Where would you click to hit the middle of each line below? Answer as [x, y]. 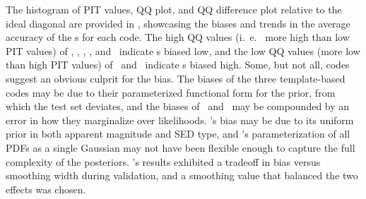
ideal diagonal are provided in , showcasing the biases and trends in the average [178, 23]
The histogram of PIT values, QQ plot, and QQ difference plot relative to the [174, 9]
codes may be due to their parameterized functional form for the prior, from [171, 92]
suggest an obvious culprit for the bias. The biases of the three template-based [176, 78]
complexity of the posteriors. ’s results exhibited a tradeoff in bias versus [163, 161]
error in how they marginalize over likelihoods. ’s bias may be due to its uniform [180, 120]
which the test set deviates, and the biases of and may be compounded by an [178, 106]
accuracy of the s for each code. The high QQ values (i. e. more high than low [178, 37]
